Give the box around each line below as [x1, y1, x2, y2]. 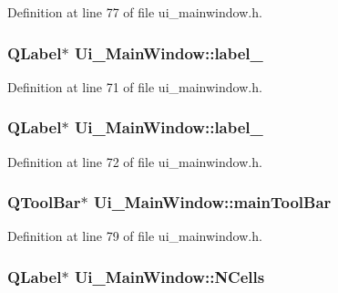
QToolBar [7, 191, 81, 214]
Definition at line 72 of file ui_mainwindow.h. [7, 152, 262, 171]
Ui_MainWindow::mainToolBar [93, 191, 332, 214]
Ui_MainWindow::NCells [74, 265, 265, 288]
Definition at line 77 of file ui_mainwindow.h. [7, 3, 262, 21]
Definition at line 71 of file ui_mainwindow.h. [7, 77, 262, 96]
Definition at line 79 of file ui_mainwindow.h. [7, 226, 262, 246]
